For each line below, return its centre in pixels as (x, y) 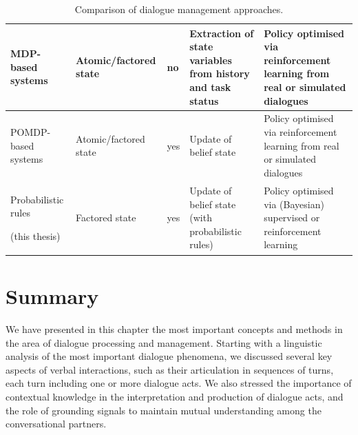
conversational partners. (56, 424)
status (204, 100)
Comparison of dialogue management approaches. (179, 9)
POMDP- (31, 132)
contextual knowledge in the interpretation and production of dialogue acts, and (175, 396)
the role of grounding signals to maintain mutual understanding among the (164, 410)
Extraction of (222, 33)
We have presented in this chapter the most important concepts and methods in (174, 329)
